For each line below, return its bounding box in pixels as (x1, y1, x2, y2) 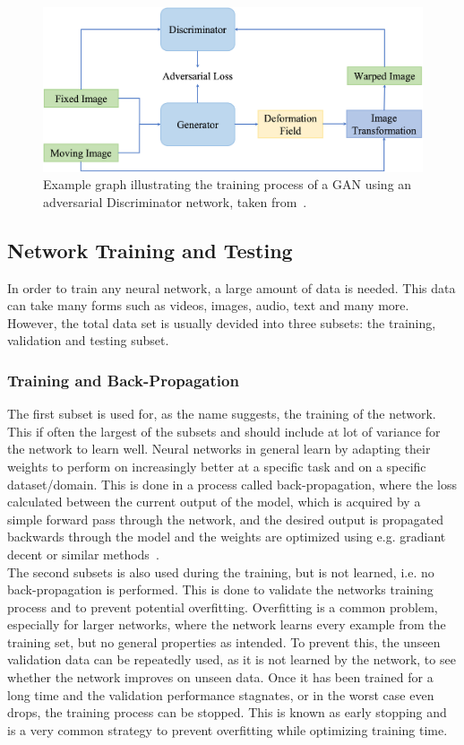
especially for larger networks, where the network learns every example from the (7, 615, 446, 634)
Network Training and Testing (7, 236, 293, 264)
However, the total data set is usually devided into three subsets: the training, (7, 313, 436, 332)
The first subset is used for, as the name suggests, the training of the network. (7, 404, 436, 423)
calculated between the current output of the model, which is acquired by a (7, 492, 421, 511)
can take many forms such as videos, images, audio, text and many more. (7, 296, 409, 315)
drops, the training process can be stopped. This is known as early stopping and (7, 703, 447, 722)
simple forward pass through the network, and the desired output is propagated (7, 509, 444, 528)
